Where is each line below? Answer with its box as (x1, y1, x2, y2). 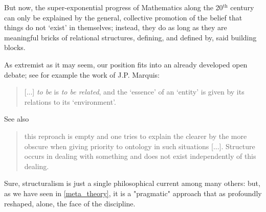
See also (4, 113, 29, 124)
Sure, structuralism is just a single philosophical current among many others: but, (4, 178, 260, 189)
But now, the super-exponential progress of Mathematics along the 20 (4, 2, 223, 12)
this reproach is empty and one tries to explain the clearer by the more (24, 130, 247, 141)
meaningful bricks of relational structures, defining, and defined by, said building (4, 32, 257, 42)
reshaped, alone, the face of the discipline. (4, 198, 136, 208)
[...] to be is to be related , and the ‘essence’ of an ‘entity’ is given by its (24, 86, 245, 97)
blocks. (4, 42, 26, 53)
